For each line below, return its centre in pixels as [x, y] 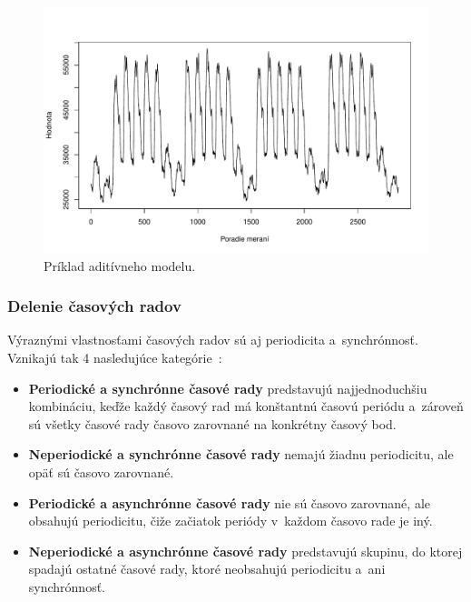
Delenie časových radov [94, 306]
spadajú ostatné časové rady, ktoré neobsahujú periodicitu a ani [207, 569]
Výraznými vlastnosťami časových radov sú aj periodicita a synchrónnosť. [213, 340]
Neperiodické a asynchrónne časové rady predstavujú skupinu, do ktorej [245, 551]
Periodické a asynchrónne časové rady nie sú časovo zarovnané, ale [229, 502]
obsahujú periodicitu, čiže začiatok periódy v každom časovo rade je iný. [231, 521]
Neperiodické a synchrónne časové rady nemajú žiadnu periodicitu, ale [241, 454]
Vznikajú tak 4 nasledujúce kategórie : [115, 357]
